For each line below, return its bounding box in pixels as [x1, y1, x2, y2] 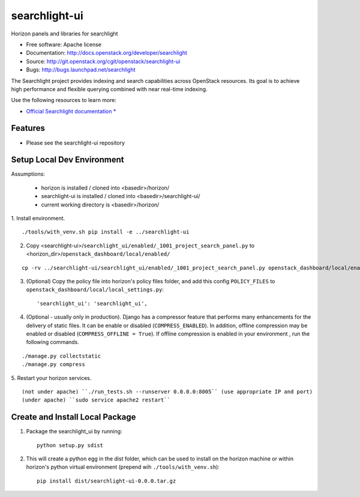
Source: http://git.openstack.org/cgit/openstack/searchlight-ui [26, 58, 181, 65]
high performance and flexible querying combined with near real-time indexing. [11, 85, 208, 92]
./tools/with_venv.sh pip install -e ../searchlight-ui [22, 229, 190, 235]
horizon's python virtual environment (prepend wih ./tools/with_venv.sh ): [26, 463, 220, 471]
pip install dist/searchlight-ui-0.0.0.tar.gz [37, 477, 176, 484]
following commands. [26, 339, 79, 346]
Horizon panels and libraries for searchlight [11, 30, 118, 37]
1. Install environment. [11, 215, 65, 222]
